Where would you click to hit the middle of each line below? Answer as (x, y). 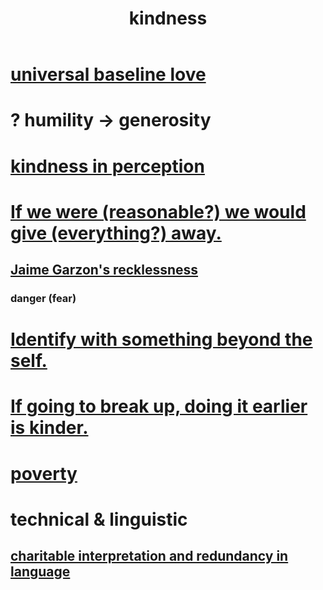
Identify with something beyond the (161, 339)
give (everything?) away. (116, 233)
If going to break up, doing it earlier (159, 406)
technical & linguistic (99, 519)
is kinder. (49, 428)
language (40, 572)
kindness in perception (107, 166)
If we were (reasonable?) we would (158, 211)
